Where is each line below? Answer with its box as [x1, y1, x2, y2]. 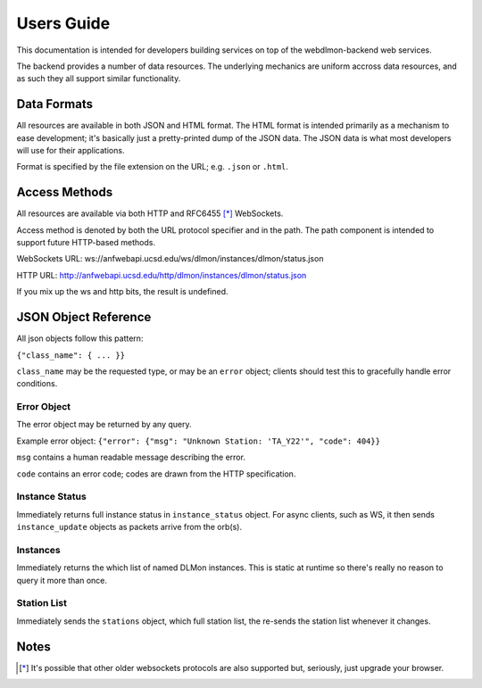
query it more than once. [16, 575, 107, 585]
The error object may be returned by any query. [16, 419, 192, 430]
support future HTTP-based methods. [16, 237, 156, 248]
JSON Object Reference [16, 310, 152, 325]
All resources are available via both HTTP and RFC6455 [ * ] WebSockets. [16, 208, 284, 219]
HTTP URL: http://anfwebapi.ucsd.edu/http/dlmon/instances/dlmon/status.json [16, 269, 307, 280]
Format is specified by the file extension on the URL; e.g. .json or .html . [16, 162, 289, 172]
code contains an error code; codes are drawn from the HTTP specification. [16, 468, 296, 479]
